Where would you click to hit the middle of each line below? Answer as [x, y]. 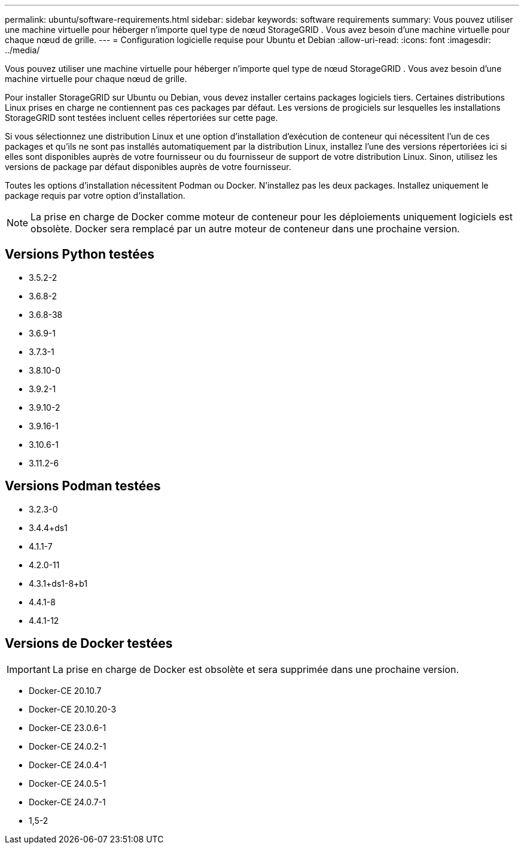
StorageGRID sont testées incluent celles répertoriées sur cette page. [141, 118]
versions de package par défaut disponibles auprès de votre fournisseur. [148, 167]
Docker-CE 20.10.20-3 [73, 709]
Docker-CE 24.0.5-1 [68, 783]
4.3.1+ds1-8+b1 [58, 583]
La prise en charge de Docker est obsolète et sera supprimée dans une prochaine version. [256, 669]
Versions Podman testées [83, 486]
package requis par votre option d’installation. [95, 195]
